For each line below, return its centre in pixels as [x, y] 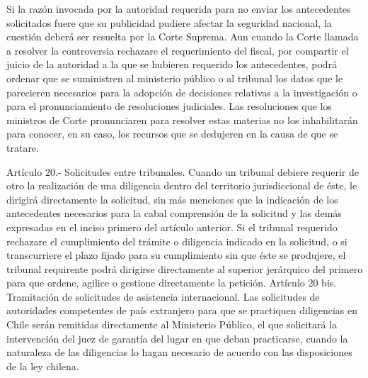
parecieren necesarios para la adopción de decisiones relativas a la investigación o [182, 92]
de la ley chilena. [43, 366]
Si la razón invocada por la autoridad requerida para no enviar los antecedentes [179, 9]
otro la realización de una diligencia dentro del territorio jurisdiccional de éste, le [182, 185]
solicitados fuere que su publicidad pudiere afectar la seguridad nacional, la [169, 22]
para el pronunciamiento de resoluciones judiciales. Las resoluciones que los [169, 106]
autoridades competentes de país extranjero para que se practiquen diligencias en [182, 310]
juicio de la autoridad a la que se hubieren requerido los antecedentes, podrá [172, 64]
